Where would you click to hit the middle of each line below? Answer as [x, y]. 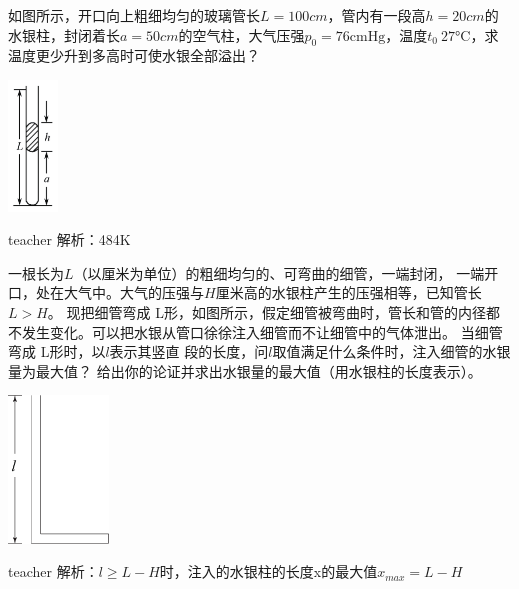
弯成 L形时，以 [57, 351]
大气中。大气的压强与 [133, 292]
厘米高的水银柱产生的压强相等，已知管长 [348, 292]
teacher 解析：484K [69, 239]
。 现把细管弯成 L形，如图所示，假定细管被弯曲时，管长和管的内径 [266, 311]
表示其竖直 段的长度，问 [189, 351]
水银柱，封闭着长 [64, 34]
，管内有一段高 [376, 15]
